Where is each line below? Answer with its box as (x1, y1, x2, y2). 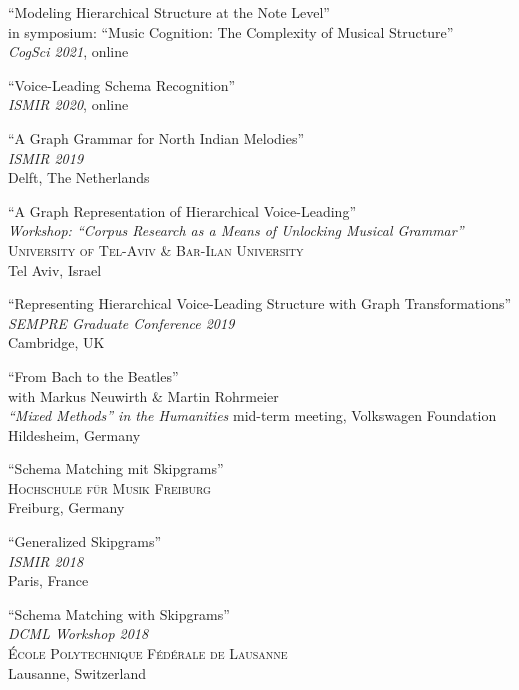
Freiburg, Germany (8, 497, 125, 518)
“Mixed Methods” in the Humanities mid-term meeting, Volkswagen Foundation (8, 405, 497, 426)
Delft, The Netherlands (8, 167, 150, 188)
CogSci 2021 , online (8, 41, 129, 62)
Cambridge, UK (8, 332, 105, 353)
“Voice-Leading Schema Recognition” (8, 74, 236, 95)
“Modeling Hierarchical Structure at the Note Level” (8, 2, 330, 22)
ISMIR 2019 (8, 147, 84, 168)
